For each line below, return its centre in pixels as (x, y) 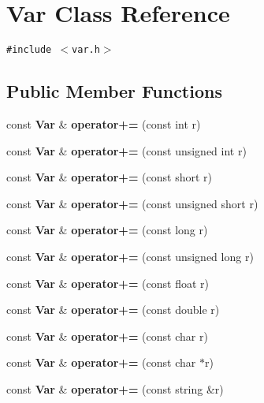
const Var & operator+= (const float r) (108, 283)
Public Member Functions (114, 91)
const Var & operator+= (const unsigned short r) (132, 203)
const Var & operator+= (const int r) (104, 123)
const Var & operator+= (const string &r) (115, 388)
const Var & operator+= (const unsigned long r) (130, 256)
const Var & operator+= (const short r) (109, 177)
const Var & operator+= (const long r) (107, 230)
